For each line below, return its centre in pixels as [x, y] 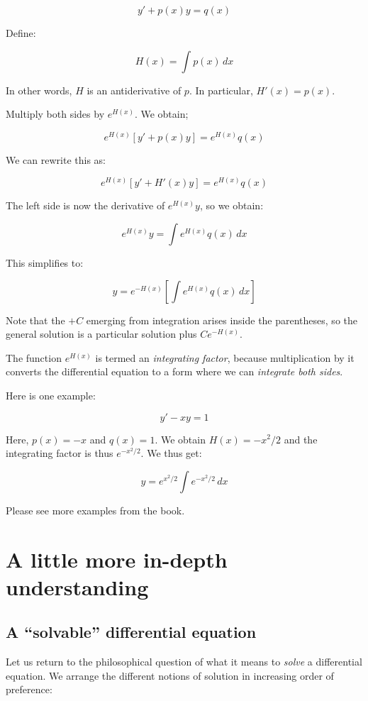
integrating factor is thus [60, 453]
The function [34, 357]
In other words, [39, 90]
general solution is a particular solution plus [101, 334]
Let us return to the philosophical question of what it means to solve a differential [184, 662]
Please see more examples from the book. [95, 510]
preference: [29, 689]
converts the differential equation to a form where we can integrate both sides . [174, 371]
